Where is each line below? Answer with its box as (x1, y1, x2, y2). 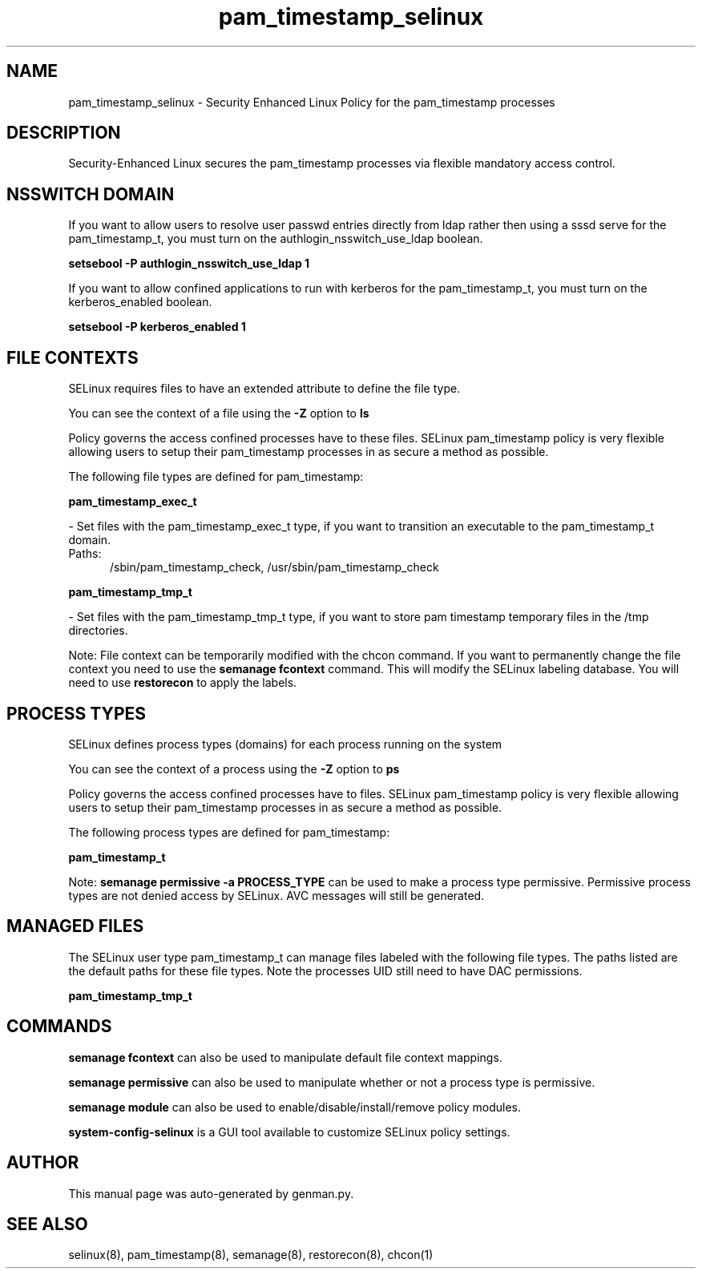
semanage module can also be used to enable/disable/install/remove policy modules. (68, 1099, 522, 1114)
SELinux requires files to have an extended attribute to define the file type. (68, 381, 461, 396)
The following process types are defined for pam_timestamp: (68, 825, 390, 839)
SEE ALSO (6, 1213, 88, 1234)
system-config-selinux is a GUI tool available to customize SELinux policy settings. (68, 1124, 510, 1139)
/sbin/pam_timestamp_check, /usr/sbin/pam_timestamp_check (110, 560, 439, 575)
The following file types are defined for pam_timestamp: (68, 470, 364, 484)
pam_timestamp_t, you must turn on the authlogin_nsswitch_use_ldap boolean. (68, 232, 483, 246)
